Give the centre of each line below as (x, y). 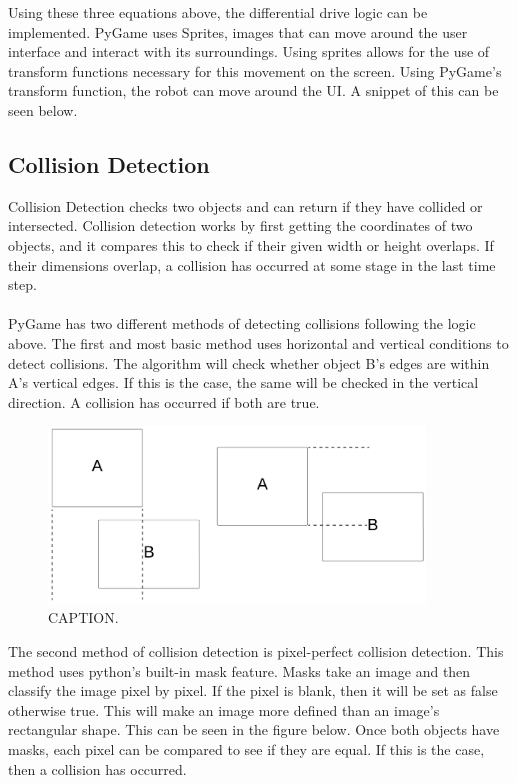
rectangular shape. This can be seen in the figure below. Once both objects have (254, 729)
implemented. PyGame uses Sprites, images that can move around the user (238, 31)
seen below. (43, 109)
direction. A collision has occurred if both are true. (164, 401)
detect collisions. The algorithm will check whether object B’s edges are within (249, 362)
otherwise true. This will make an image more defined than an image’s (224, 709)
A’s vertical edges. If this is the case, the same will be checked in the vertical (243, 382)
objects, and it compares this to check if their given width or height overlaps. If (251, 244)
